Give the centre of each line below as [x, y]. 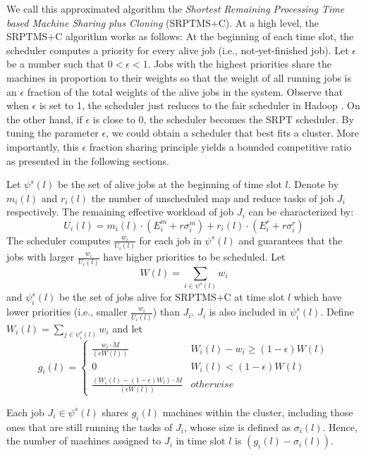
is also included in [248, 312]
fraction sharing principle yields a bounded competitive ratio [220, 146]
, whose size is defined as [237, 426]
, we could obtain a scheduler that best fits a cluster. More [233, 133]
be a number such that [55, 64]
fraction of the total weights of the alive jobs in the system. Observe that [185, 91]
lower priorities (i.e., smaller [67, 312]
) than [166, 312]
